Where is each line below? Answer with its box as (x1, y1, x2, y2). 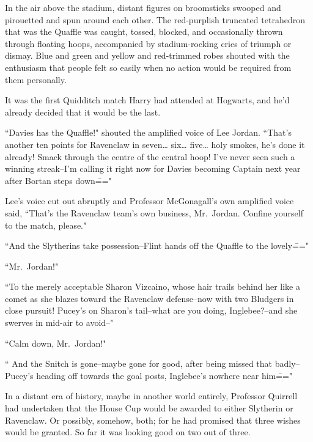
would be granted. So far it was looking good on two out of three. (5, 425, 251, 438)
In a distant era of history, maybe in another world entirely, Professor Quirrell (5, 389, 298, 402)
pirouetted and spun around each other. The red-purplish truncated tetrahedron (5, 13, 305, 26)
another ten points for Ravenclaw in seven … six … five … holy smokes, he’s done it (5, 138, 305, 150)
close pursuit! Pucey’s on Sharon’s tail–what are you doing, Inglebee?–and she (5, 304, 298, 317)
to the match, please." (5, 218, 87, 231)
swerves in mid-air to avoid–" (5, 316, 114, 329)
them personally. (5, 73, 67, 86)
